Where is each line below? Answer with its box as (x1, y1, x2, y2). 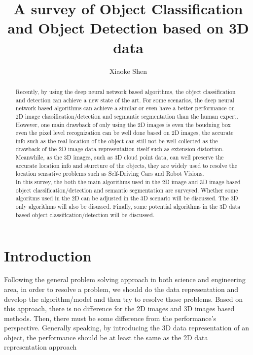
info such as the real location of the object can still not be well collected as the (15, 136, 218, 145)
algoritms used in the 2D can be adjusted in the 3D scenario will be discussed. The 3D (15, 194, 238, 202)
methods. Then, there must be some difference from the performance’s (4, 313, 217, 323)
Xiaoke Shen (109, 65, 147, 76)
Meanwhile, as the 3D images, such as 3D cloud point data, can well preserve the (15, 153, 224, 161)
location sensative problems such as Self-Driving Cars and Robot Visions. (15, 169, 204, 178)
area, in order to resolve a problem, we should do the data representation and (4, 284, 238, 294)
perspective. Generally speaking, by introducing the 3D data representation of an (4, 323, 249, 333)
